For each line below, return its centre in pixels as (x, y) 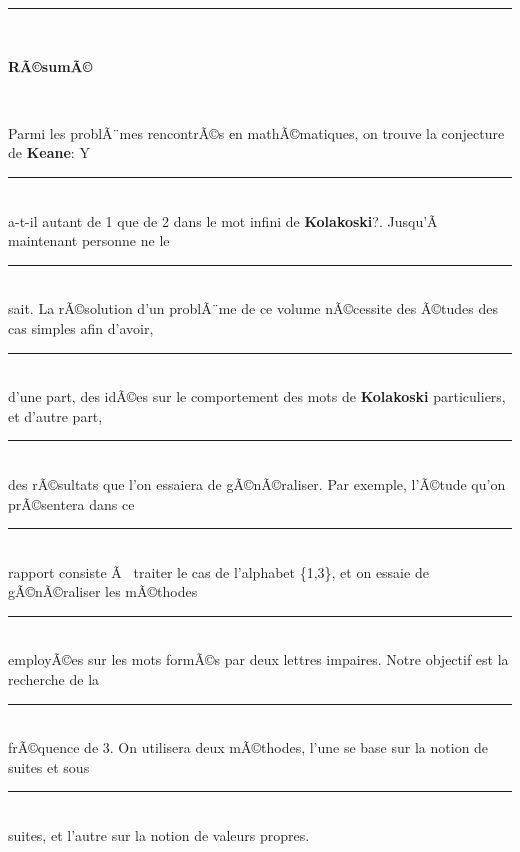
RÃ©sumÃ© (50, 65)
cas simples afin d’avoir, (81, 327)
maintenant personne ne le (89, 240)
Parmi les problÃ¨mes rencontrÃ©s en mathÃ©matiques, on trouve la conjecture (256, 132)
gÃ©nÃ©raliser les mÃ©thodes (103, 591)
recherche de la (54, 679)
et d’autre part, (55, 415)
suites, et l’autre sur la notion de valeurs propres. (159, 835)
